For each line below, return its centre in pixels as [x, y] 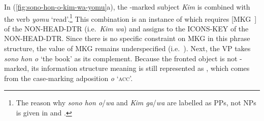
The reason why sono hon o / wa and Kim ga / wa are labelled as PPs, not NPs [136, 103]
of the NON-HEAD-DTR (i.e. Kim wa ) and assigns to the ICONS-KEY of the [126, 28]
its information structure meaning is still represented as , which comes [140, 68]
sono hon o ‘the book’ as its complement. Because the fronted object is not [121, 58]
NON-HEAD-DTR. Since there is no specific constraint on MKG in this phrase [127, 38]
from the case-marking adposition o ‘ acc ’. [69, 78]
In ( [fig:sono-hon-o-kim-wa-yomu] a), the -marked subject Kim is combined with [127, 7]
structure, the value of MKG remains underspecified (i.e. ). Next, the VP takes [127, 48]
